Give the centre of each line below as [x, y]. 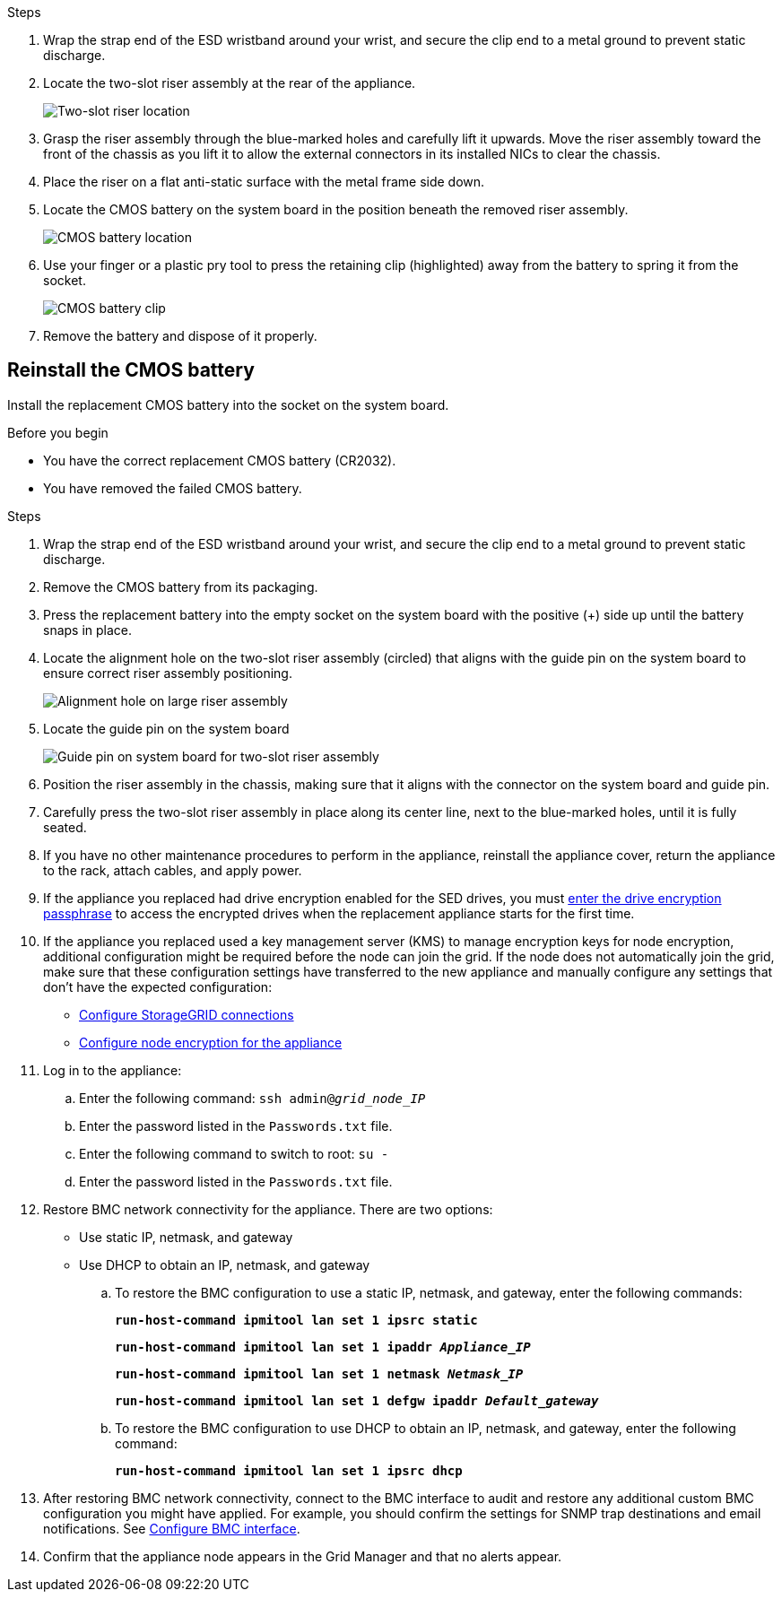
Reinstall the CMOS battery [131, 370]
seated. [65, 827]
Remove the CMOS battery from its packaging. [181, 587]
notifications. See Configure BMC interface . [172, 1528]
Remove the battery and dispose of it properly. [180, 336]
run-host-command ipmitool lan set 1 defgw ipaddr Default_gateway [357, 1400]
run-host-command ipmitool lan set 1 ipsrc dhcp [289, 1470]
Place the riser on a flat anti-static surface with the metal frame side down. [264, 182]
